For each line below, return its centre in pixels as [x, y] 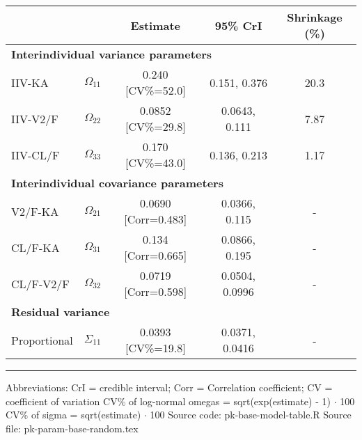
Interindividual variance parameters [112, 54]
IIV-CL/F [36, 155]
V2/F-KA [35, 211]
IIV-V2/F [35, 118]
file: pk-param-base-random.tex [72, 428]
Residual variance [61, 312]
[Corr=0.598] [156, 291]
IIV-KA [30, 82]
